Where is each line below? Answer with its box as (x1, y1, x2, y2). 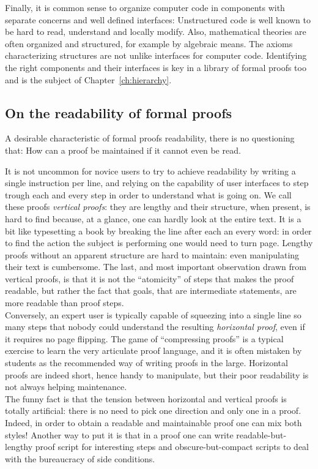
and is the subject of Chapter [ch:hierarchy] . (5, 73, 172, 86)
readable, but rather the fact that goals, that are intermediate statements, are (5, 284, 297, 297)
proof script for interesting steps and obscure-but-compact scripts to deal (35, 440, 309, 453)
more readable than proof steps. (5, 296, 124, 309)
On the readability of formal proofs (5, 103, 232, 122)
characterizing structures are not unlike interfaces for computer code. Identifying (5, 49, 307, 62)
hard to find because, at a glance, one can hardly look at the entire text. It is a (5, 212, 301, 225)
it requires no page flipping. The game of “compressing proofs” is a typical (5, 332, 284, 345)
